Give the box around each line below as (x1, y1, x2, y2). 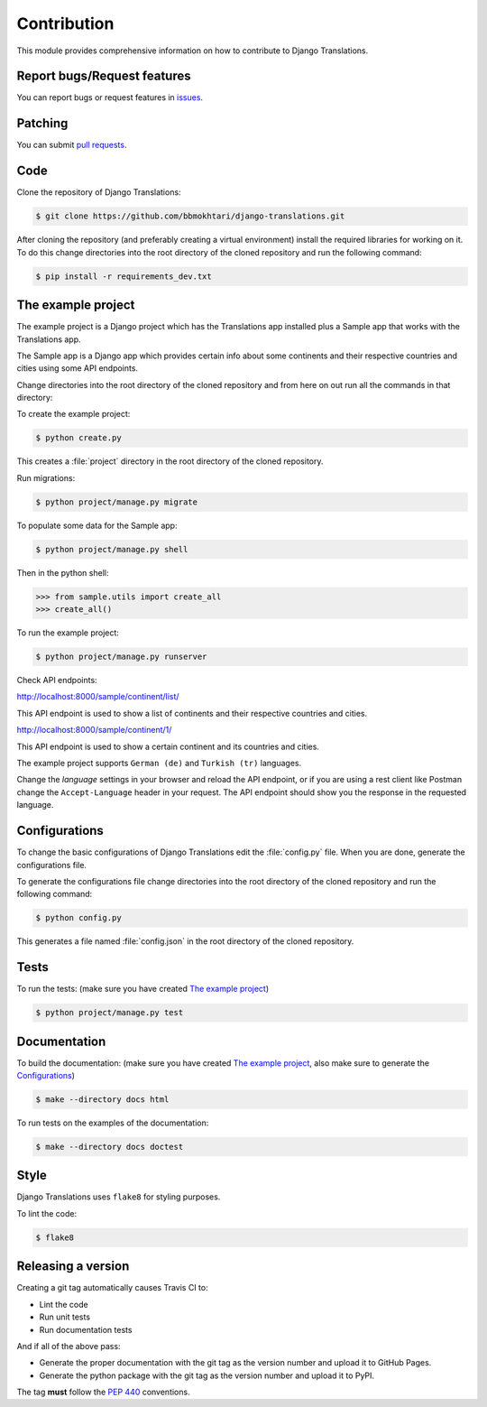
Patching (16, 116, 69, 131)
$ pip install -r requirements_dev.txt (35, 271, 212, 282)
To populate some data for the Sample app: (16, 520, 178, 531)
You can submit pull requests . (16, 140, 127, 151)
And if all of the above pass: (16, 1340, 121, 1351)
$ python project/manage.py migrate (35, 496, 198, 507)
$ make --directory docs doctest (35, 1142, 184, 1152)
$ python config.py (35, 912, 122, 923)
